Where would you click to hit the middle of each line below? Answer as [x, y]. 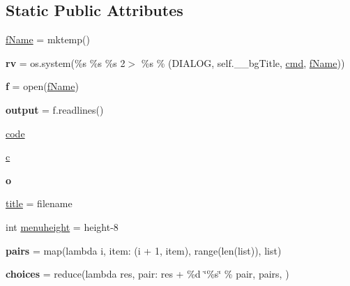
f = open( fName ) [42, 86]
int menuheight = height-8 [62, 226]
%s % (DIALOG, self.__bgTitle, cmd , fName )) [243, 62]
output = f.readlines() [55, 109]
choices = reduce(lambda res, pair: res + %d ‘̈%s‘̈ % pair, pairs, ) [147, 274]
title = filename [39, 203]
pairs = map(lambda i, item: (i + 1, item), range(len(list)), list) [144, 250]
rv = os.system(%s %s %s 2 [66, 62]
